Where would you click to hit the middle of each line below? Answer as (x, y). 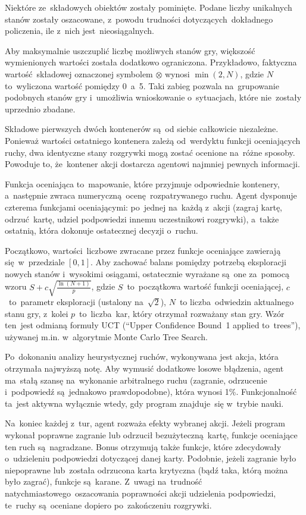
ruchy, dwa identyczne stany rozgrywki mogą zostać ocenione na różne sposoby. (150, 152)
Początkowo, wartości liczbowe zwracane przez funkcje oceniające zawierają (143, 250)
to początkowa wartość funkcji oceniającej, (205, 286)
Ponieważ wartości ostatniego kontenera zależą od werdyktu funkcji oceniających (153, 140)
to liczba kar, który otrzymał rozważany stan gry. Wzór (182, 313)
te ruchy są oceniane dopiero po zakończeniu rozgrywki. (108, 505)
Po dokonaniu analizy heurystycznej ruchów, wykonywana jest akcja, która (142, 357)
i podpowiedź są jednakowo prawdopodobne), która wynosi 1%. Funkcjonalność (151, 392)
